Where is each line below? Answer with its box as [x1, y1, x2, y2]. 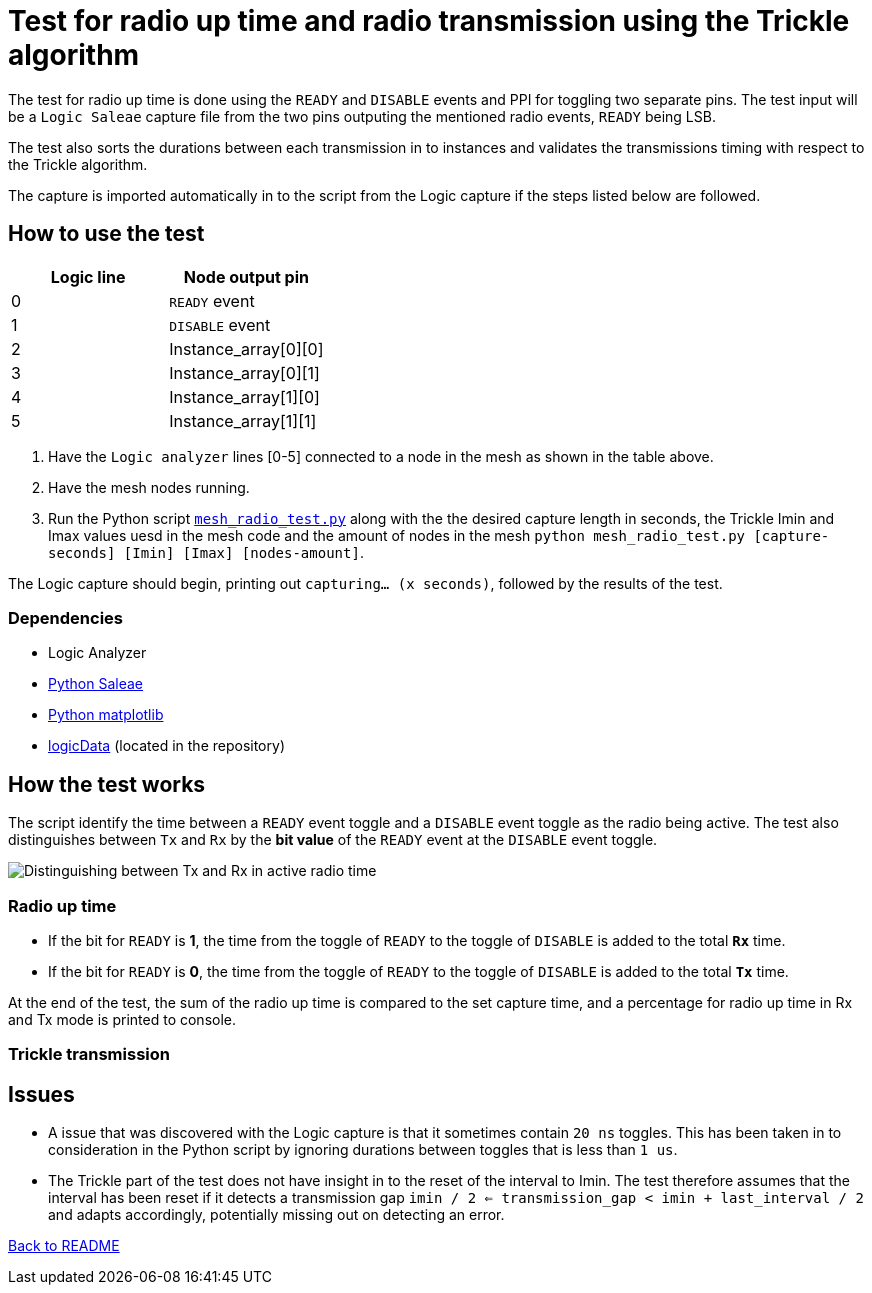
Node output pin [183, 266, 309, 287]
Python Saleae [48, 675, 144, 693]
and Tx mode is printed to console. [8, 1010, 236, 1028]
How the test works [8, 771, 206, 797]
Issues [8, 1081, 75, 1107]
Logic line [50, 266, 126, 287]
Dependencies [8, 607, 124, 628]
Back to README [8, 1237, 120, 1255]
